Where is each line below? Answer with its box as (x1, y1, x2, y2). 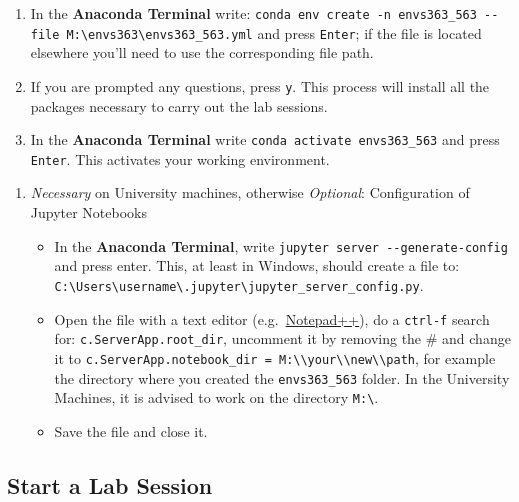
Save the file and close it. (54, 420, 208, 441)
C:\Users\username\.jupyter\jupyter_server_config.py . (54, 274, 424, 295)
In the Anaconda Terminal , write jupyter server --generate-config (54, 235, 508, 256)
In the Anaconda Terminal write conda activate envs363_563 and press (30, 129, 500, 150)
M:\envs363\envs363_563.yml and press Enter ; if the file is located (66, 22, 482, 43)
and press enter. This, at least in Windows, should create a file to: (54, 255, 460, 276)
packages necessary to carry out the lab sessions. (30, 95, 328, 116)
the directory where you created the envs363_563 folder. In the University (54, 367, 510, 388)
